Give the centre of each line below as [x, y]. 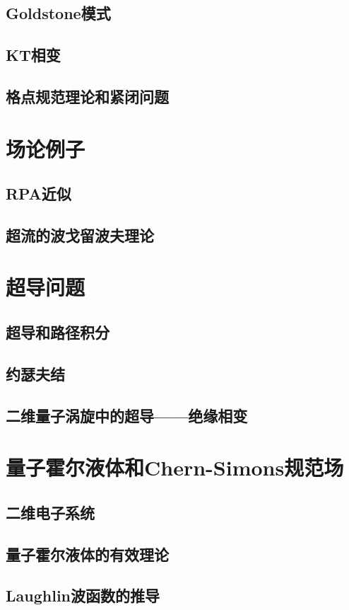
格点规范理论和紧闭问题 [87, 96]
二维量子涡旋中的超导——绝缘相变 [127, 415]
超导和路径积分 [58, 332]
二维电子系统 [50, 512]
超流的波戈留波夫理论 [80, 235]
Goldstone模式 [58, 13]
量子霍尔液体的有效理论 [87, 554]
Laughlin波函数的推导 [83, 595]
